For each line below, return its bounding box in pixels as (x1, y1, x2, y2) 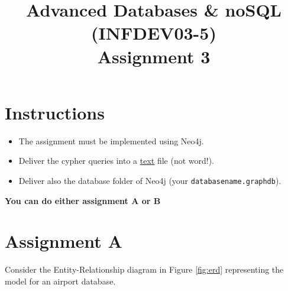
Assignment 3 (97, 44, 211, 68)
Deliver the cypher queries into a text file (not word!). (18, 154, 215, 167)
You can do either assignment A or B (5, 194, 161, 206)
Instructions (5, 100, 105, 124)
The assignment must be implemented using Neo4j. (18, 134, 204, 147)
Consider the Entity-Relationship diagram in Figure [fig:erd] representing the (5, 263, 284, 276)
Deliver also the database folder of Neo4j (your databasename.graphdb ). (18, 174, 281, 186)
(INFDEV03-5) (91, 21, 216, 45)
